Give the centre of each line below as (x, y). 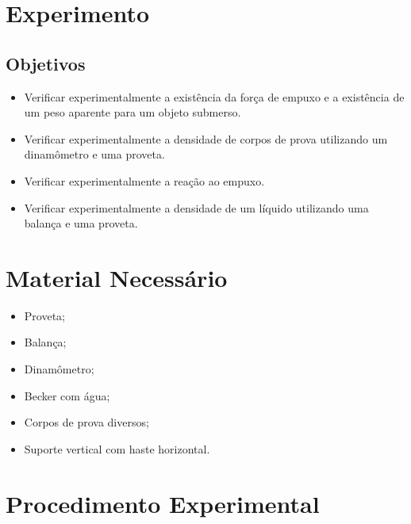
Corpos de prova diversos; (86, 422)
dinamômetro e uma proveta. (94, 154)
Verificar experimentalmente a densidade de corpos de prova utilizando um (206, 138)
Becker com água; (67, 395)
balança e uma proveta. (81, 223)
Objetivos (46, 63)
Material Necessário (117, 277)
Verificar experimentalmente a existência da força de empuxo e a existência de (214, 96)
